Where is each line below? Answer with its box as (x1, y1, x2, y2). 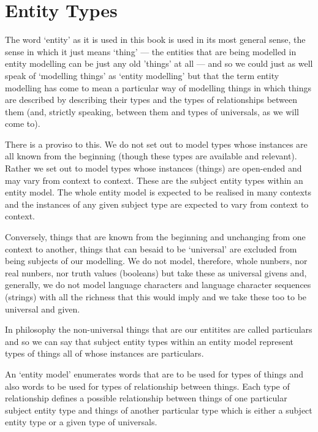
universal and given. (5, 302, 80, 315)
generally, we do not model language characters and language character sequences (5, 278, 311, 291)
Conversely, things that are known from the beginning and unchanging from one (5, 230, 306, 243)
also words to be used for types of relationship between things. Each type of (5, 379, 290, 392)
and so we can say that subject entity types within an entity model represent (5, 335, 293, 347)
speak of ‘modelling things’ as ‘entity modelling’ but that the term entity (5, 69, 279, 81)
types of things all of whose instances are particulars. (5, 347, 204, 360)
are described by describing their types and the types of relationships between (5, 93, 298, 106)
